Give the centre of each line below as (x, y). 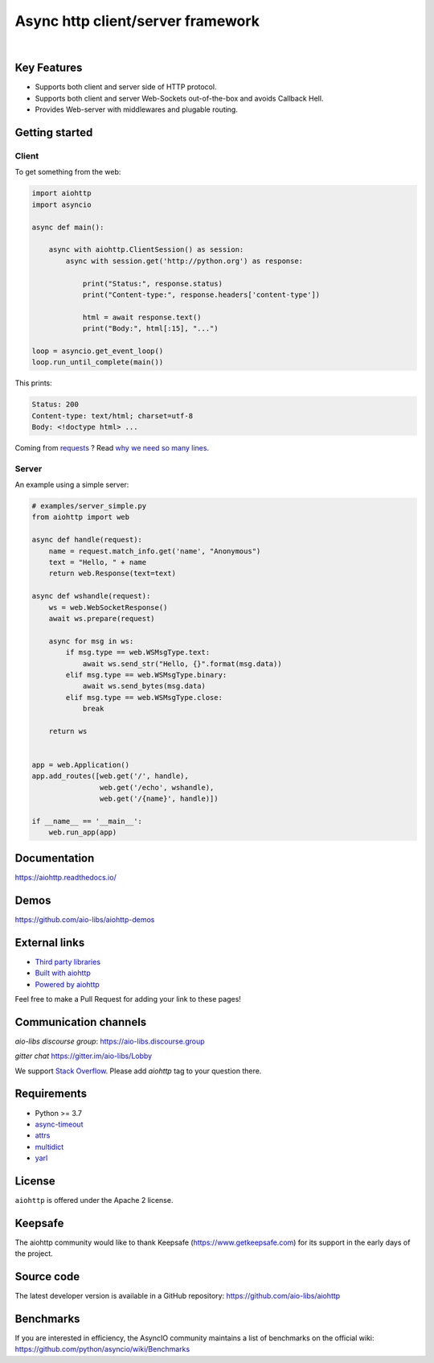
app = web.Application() (81, 765)
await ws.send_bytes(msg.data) (144, 686)
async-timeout (59, 1124)
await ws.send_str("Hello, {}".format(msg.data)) (182, 663)
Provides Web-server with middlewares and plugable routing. (137, 109)
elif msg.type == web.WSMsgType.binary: (146, 675)
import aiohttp (61, 194)
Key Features (49, 68)
